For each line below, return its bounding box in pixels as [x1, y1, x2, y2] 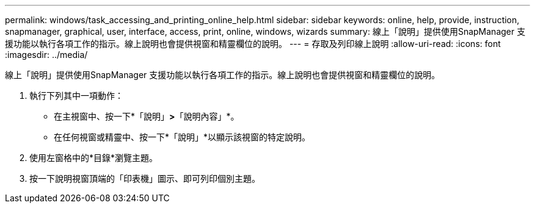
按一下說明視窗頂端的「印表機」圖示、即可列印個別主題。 [29, 173, 260, 184]
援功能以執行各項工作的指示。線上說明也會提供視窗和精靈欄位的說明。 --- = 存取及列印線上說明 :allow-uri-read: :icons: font [5, 38, 501, 49]
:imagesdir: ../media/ [5, 49, 88, 60]
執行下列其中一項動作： [29, 90, 123, 101]
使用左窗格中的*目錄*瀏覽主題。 [29, 152, 158, 163]
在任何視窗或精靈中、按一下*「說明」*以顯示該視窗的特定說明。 [54, 132, 311, 142]
